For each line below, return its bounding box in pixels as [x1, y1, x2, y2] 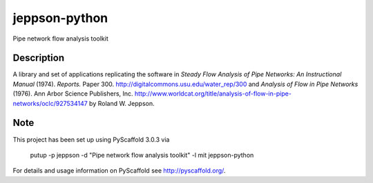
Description [12, 52, 65, 64]
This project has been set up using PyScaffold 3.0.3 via [12, 135, 170, 144]
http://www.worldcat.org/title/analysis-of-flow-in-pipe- [135, 89, 291, 98]
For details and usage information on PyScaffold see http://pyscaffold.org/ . [12, 166, 226, 175]
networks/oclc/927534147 [12, 99, 88, 107]
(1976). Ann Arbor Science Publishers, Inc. [12, 89, 134, 98]
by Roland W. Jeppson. [88, 99, 155, 107]
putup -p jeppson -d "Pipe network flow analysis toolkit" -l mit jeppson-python [30, 151, 254, 159]
